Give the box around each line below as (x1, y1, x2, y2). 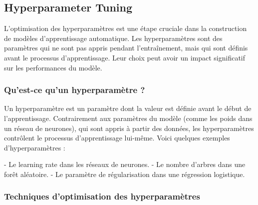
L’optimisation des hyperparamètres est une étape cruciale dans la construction (4, 23, 247, 33)
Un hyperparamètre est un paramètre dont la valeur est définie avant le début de (4, 103, 252, 113)
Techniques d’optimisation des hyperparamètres (4, 190, 200, 202)
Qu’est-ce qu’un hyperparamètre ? (4, 83, 145, 96)
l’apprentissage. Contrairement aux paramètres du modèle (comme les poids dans (4, 112, 253, 123)
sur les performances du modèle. (4, 62, 102, 72)
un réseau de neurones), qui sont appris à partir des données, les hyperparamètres (4, 122, 254, 133)
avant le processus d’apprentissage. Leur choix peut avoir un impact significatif (4, 52, 246, 62)
